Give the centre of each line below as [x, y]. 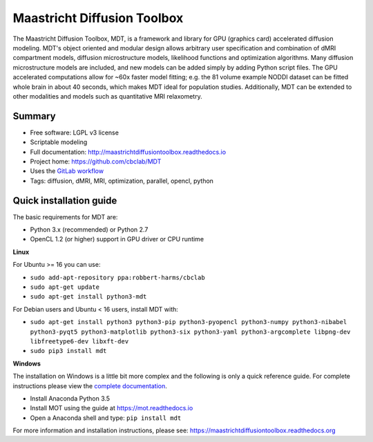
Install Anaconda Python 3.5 [70, 398]
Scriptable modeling [59, 142]
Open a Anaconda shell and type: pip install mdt [106, 418]
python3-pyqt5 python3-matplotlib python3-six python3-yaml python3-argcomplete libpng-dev [190, 332]
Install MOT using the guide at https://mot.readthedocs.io [112, 408]
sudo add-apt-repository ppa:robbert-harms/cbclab [117, 277]
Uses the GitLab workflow [67, 171]
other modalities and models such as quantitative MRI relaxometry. [108, 96]
